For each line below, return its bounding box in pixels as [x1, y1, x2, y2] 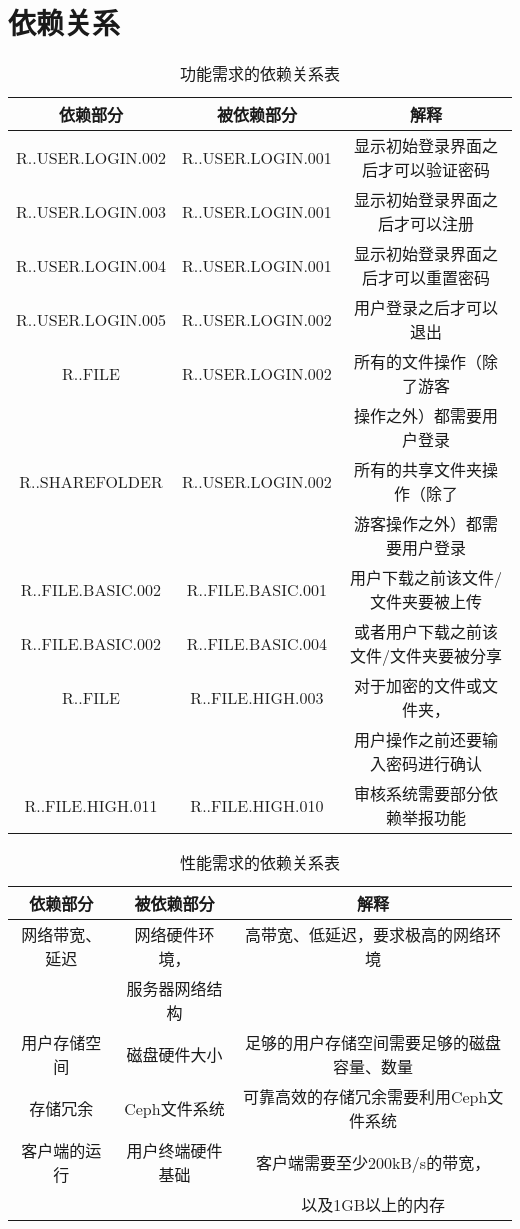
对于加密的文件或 [353, 674, 482, 698]
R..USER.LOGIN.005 [16, 307, 166, 331]
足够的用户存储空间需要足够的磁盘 [245, 1031, 502, 1055]
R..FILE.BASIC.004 [186, 631, 327, 655]
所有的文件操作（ [353, 350, 482, 374]
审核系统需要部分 [353, 782, 482, 806]
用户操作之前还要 [353, 728, 482, 752]
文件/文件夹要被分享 [349, 644, 502, 668]
